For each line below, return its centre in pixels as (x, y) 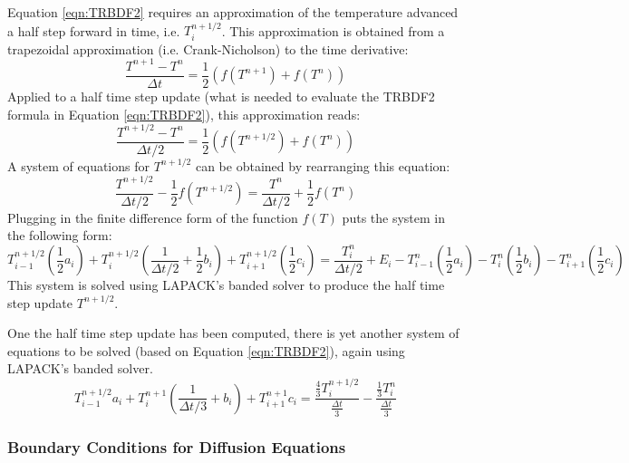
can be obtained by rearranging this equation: (323, 165)
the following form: (60, 235)
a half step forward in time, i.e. (94, 30)
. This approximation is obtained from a (333, 30)
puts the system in (394, 217)
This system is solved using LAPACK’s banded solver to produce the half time (226, 285)
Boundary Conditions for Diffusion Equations (177, 447)
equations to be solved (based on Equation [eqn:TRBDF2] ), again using (206, 350)
